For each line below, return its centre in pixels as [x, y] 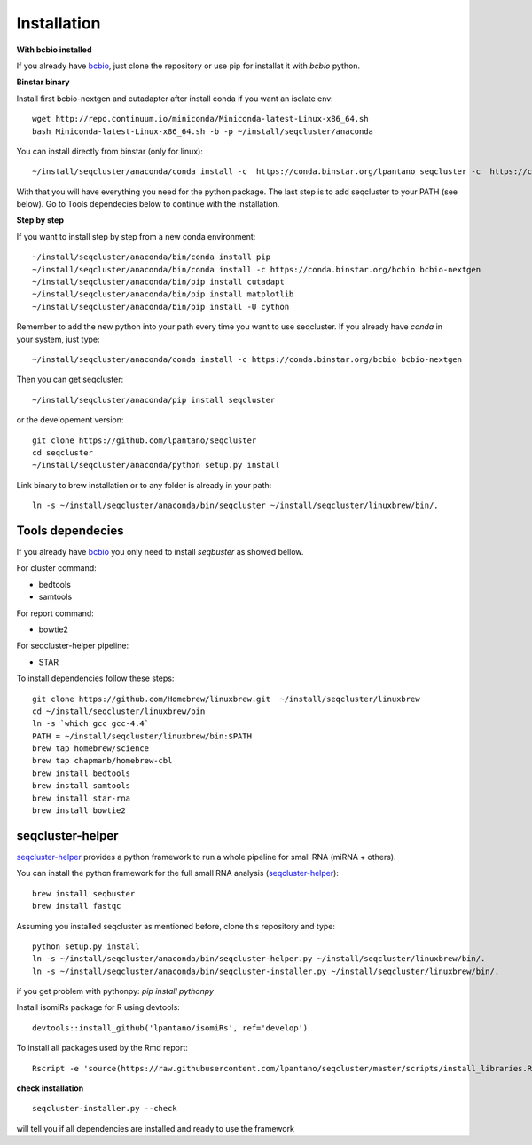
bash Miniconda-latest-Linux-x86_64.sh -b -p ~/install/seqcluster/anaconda [203, 131]
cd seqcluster [63, 452]
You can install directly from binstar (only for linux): [110, 151]
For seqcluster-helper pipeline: [72, 646]
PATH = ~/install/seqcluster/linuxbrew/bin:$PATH [142, 736]
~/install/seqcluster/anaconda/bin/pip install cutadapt [159, 282]
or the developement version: [70, 420]
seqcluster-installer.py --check [105, 1109]
